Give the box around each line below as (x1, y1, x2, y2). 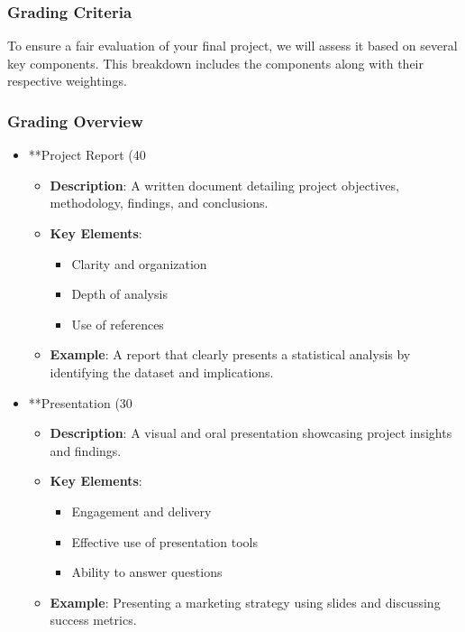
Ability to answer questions (71, 562, 223, 581)
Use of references (71, 314, 164, 333)
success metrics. (50, 610, 137, 629)
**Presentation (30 (28, 393, 132, 412)
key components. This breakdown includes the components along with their (7, 53, 424, 72)
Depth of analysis (71, 284, 168, 303)
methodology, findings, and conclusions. (50, 193, 269, 212)
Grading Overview (7, 109, 143, 132)
